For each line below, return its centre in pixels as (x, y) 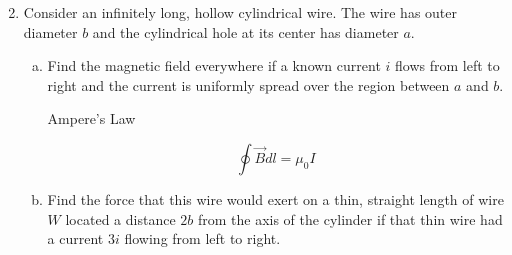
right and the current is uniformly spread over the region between (248, 84)
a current (75, 238)
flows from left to (447, 65)
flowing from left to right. (202, 238)
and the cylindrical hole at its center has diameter (245, 31)
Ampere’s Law (91, 118)
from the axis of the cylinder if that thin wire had (350, 218)
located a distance (120, 218)
